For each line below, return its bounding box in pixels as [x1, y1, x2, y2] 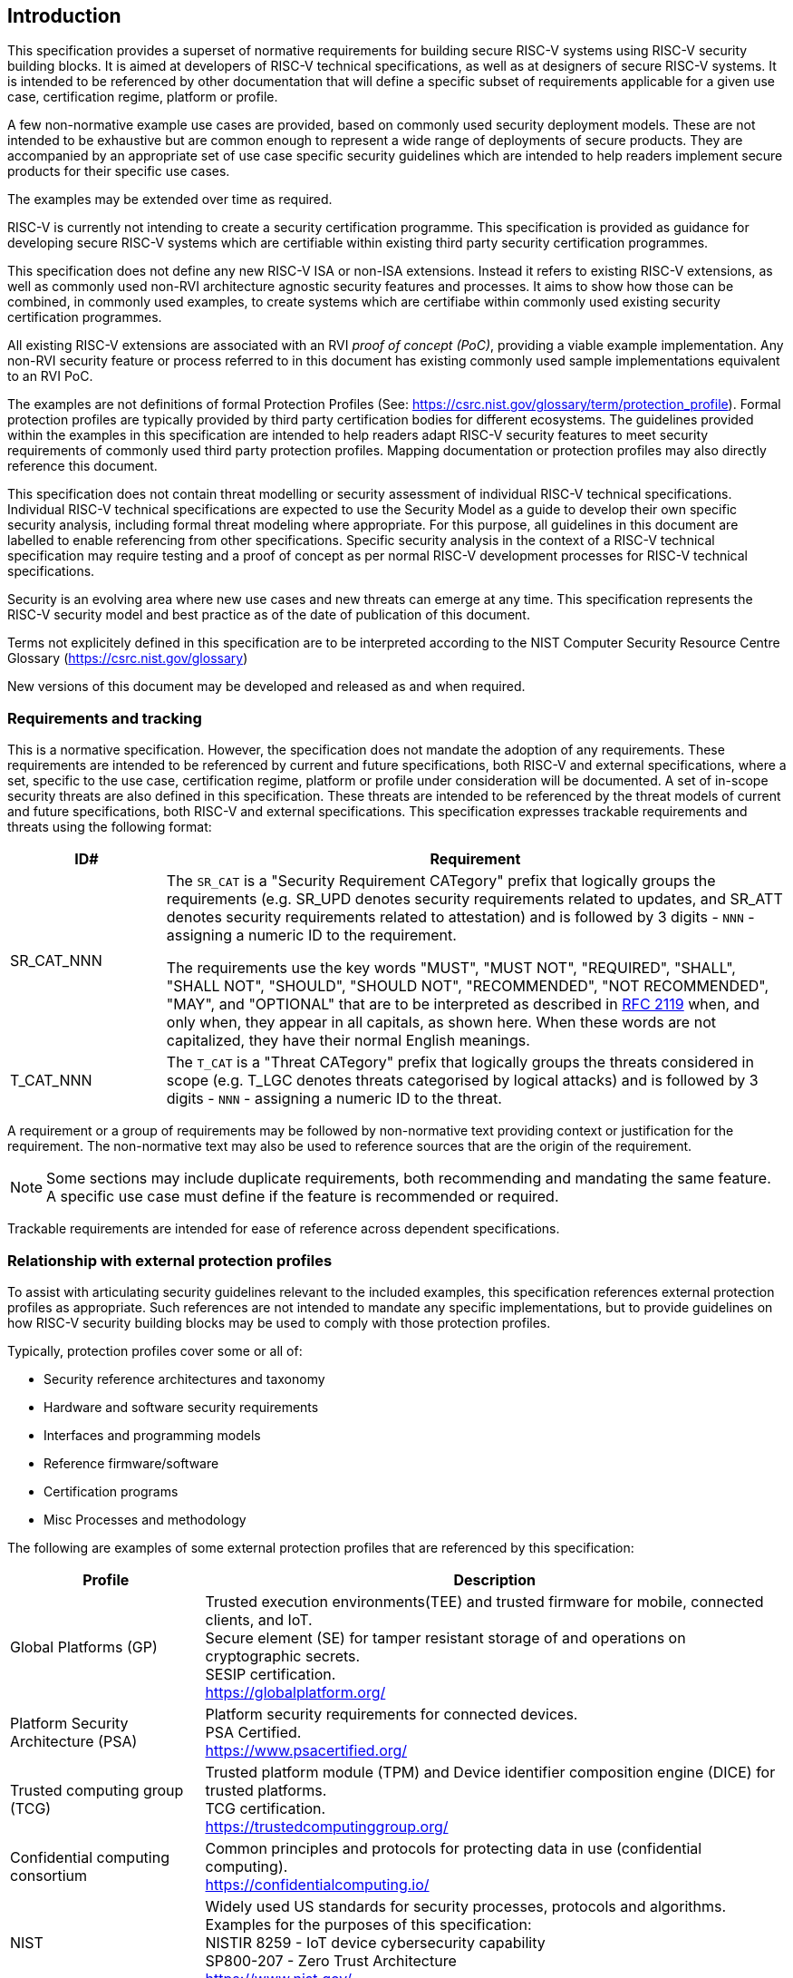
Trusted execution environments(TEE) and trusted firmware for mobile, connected [205, 1592, 764, 1611]
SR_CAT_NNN [10, 951, 102, 970]
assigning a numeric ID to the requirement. [166, 926, 457, 945]
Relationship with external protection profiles [7, 1251, 333, 1270]
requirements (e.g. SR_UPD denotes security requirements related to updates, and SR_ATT [166, 890, 783, 909]
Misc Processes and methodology [44, 1511, 247, 1527]
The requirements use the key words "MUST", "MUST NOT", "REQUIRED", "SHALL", [166, 959, 736, 978]
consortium [10, 1866, 88, 1885]
